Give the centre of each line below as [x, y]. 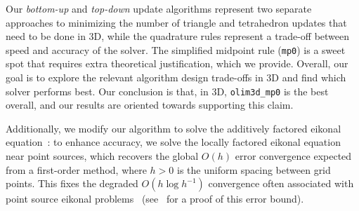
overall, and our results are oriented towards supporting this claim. [150, 105]
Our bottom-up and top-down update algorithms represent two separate [159, 8]
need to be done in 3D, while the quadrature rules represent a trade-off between [178, 36]
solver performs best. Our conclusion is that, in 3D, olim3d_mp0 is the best [167, 91]
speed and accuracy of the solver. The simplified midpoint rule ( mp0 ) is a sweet [176, 49]
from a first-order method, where [76, 169]
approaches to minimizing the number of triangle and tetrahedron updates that [176, 22]
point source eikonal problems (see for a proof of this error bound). [155, 199]
